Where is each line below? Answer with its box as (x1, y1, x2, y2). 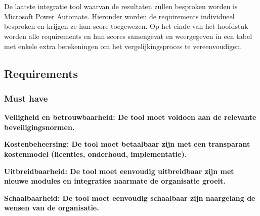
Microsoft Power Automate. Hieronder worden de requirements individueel (4, 11, 235, 21)
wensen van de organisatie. (4, 202, 99, 213)
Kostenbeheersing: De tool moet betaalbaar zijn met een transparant (4, 139, 250, 149)
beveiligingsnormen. (4, 121, 75, 132)
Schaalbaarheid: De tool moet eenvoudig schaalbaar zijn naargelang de (4, 192, 255, 203)
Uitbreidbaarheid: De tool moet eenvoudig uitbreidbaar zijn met (4, 165, 234, 176)
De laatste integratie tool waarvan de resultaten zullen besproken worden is (4, 1, 238, 12)
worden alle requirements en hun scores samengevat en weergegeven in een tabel (4, 30, 252, 41)
